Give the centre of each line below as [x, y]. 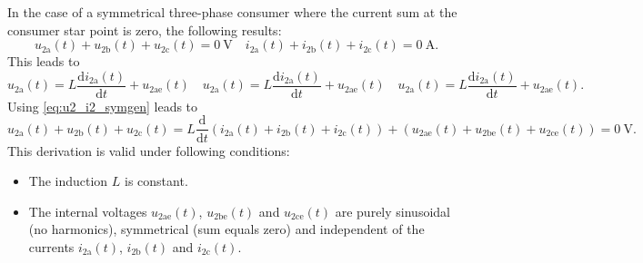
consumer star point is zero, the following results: [145, 29]
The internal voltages [88, 211]
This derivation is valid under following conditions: [149, 150]
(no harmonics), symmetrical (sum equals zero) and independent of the [226, 229]
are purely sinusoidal [392, 211]
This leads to [44, 61]
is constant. [156, 181]
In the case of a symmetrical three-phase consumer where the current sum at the [232, 12]
